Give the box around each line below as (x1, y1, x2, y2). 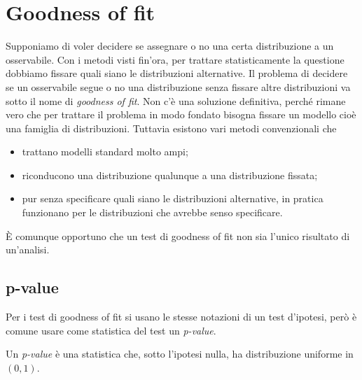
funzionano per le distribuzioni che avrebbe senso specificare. (22, 205, 283, 220)
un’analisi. (6, 242, 50, 257)
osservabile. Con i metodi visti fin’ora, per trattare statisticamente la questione (6, 52, 344, 66)
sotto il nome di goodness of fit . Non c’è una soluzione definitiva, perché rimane (6, 93, 346, 108)
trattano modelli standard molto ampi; (22, 144, 188, 159)
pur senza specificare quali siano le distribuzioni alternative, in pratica (22, 191, 323, 206)
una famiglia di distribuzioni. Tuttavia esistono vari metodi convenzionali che (6, 120, 337, 135)
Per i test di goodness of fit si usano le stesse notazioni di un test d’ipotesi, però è (6, 309, 357, 324)
